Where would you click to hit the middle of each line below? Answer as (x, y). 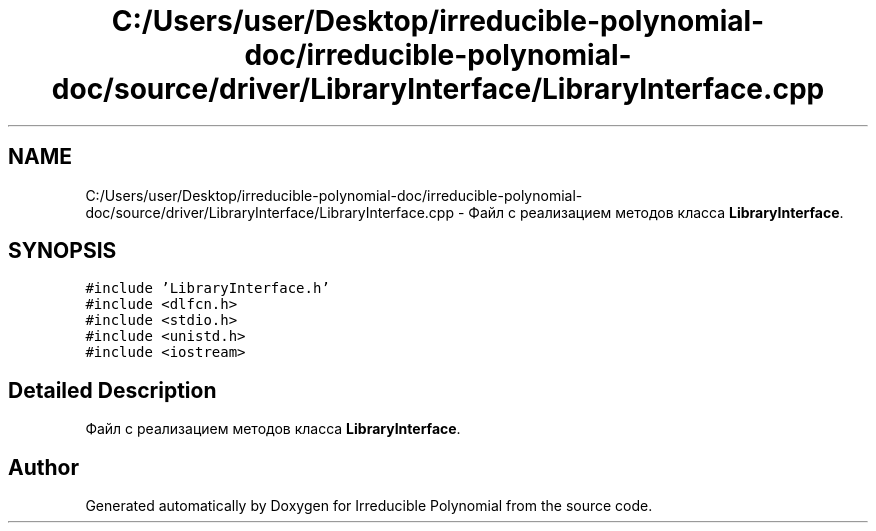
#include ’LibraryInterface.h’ (207, 288)
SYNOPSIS (62, 251)
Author (43, 467)
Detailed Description (112, 390)
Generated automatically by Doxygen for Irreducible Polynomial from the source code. (369, 506)
